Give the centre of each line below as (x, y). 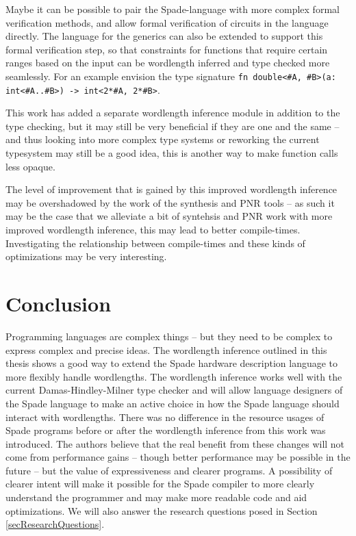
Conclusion (59, 303)
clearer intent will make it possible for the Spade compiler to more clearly (160, 484)
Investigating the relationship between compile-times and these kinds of (155, 243)
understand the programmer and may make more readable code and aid (156, 497)
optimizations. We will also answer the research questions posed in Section (162, 510)
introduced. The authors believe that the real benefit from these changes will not (175, 443)
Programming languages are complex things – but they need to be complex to (169, 336)
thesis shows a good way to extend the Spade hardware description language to (172, 363)
